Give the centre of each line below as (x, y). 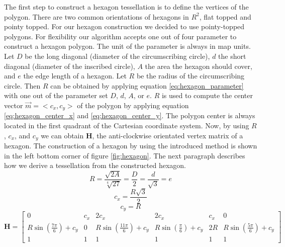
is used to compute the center (207, 95)
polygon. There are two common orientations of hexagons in (97, 16)
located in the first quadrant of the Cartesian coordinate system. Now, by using (127, 125)
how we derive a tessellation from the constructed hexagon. (95, 165)
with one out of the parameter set (56, 95)
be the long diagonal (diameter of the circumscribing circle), (117, 56)
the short (232, 56)
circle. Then (22, 85)
